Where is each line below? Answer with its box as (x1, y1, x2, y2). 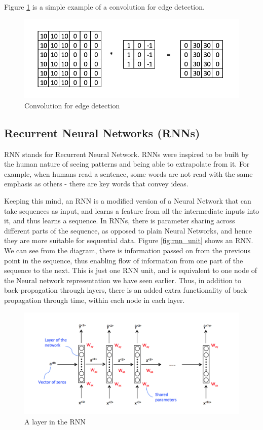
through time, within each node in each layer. (43, 294, 185, 305)
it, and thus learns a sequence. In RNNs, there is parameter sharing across (4, 215, 235, 226)
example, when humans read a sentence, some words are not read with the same (4, 168, 253, 179)
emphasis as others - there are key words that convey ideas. (4, 178, 189, 189)
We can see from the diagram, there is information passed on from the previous (4, 245, 250, 256)
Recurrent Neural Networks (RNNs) (4, 125, 200, 140)
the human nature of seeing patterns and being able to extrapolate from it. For (4, 159, 250, 169)
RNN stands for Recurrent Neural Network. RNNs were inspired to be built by (4, 148, 249, 159)
